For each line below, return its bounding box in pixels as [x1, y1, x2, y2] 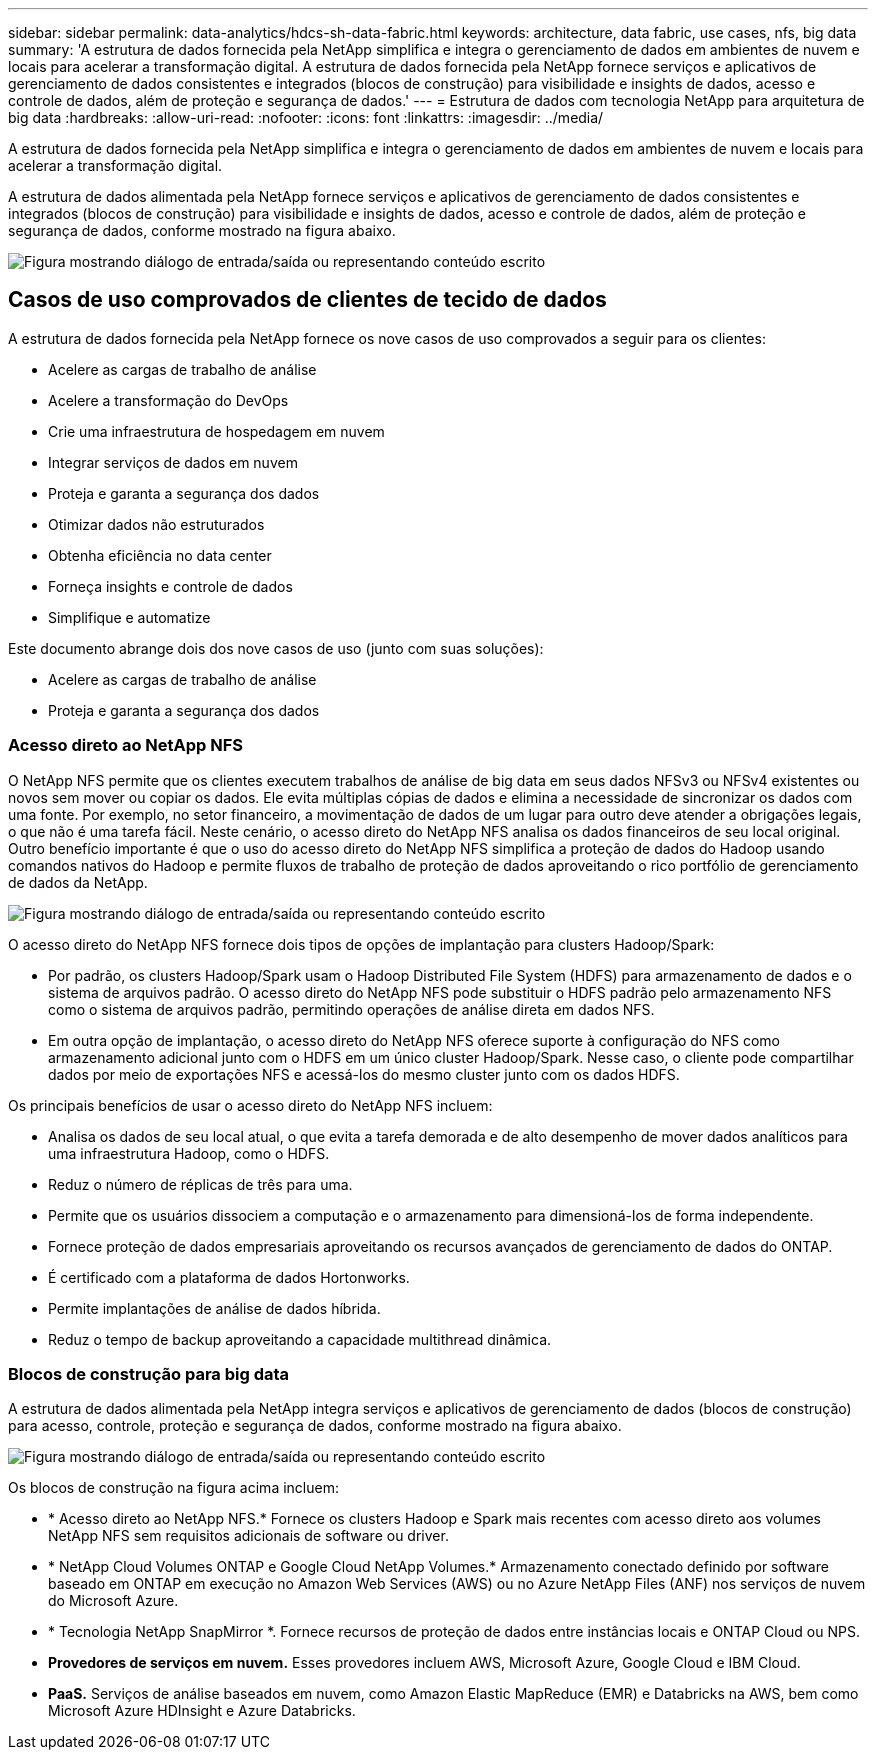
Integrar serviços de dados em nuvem [48, 453, 298, 471]
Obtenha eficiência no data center [48, 546, 272, 564]
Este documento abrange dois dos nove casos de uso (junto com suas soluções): [8, 639, 544, 657]
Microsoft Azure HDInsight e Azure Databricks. [48, 1702, 356, 1720]
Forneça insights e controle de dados [48, 577, 293, 595]
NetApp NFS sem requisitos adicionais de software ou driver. [48, 1527, 449, 1545]
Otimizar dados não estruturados [48, 515, 265, 533]
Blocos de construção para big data [8, 1363, 290, 1384]
